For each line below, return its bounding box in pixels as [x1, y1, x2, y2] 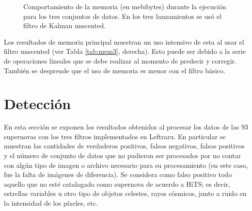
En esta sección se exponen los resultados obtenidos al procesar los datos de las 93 [4, 122, 248, 132]
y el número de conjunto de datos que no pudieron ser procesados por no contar [4, 150, 241, 161]
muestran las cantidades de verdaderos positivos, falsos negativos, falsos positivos [4, 141, 245, 151]
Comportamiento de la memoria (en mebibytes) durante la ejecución [23, 1, 226, 11]
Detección [4, 94, 71, 114]
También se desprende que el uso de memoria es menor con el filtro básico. [4, 65, 225, 75]
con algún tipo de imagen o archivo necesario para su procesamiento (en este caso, [4, 160, 248, 170]
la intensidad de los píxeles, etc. [4, 198, 98, 208]
